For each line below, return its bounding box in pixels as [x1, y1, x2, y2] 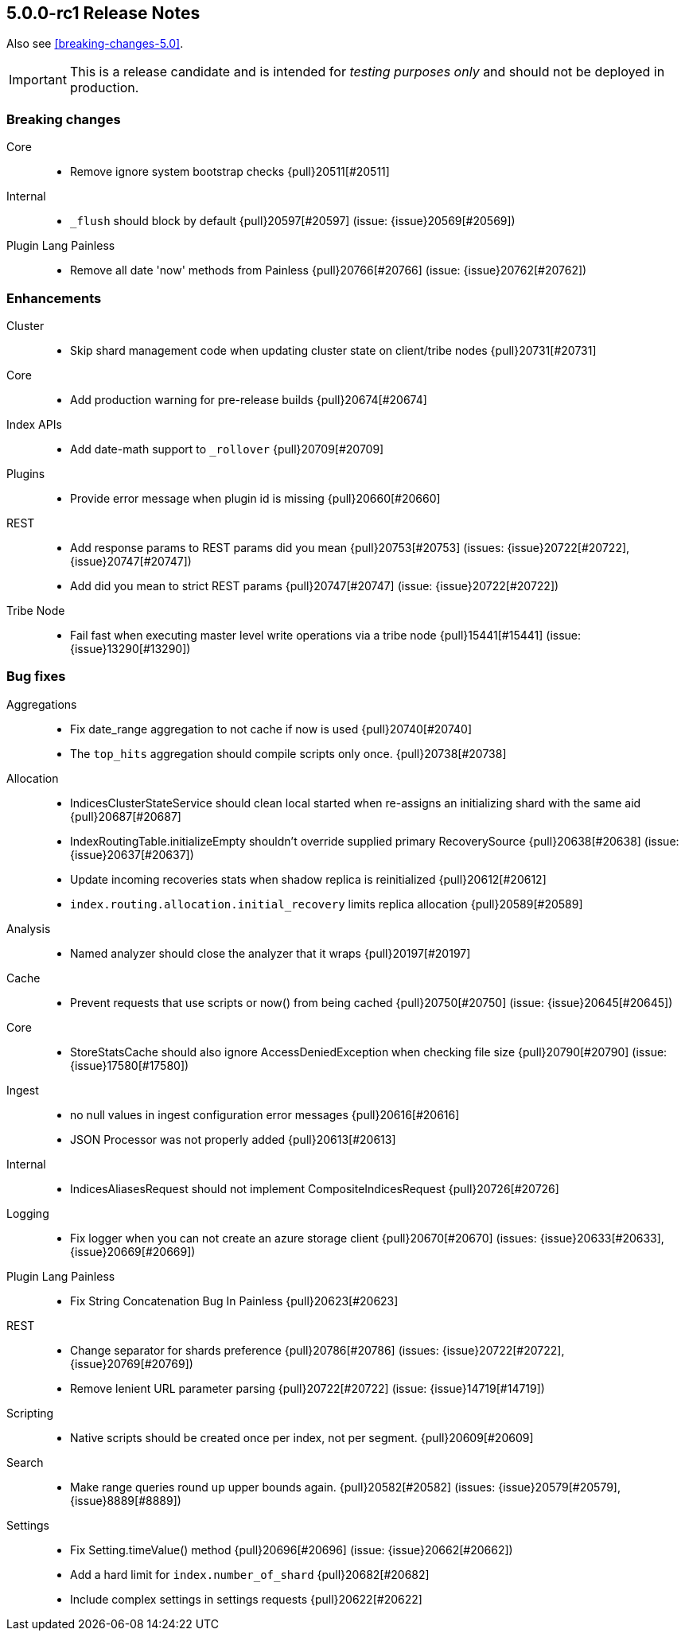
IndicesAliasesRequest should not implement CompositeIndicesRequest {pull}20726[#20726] [70, 1181, 559, 1196]
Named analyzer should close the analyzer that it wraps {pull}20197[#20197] [70, 946, 471, 960]
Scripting [6, 1406, 54, 1420]
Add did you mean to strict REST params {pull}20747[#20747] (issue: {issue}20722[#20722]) [70, 578, 559, 593]
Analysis [6, 921, 51, 935]
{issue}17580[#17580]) [70, 1058, 189, 1072]
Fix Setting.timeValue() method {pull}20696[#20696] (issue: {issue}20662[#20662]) [70, 1542, 513, 1557]
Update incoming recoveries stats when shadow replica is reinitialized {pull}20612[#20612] [70, 872, 547, 886]
